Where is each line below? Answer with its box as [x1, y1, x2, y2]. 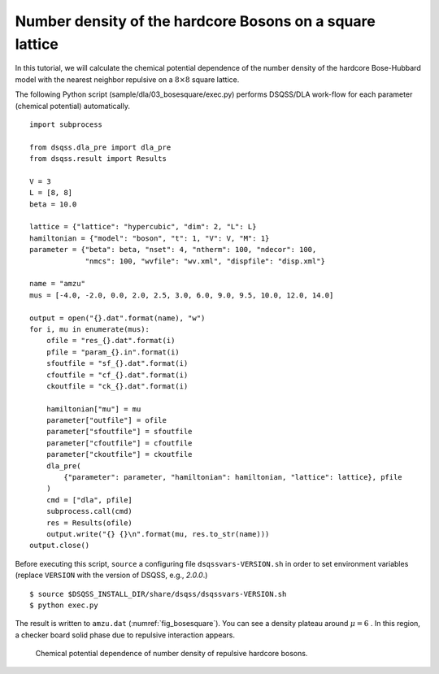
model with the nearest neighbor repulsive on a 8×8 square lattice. [15, 74, 240, 85]
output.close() [29, 541, 90, 550]
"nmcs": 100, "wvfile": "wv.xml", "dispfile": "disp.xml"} [85, 256, 325, 266]
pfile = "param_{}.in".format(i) [46, 347, 180, 357]
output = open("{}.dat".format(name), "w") [29, 313, 206, 323]
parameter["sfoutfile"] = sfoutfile [46, 427, 193, 437]
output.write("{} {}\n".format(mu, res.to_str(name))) [46, 529, 270, 538]
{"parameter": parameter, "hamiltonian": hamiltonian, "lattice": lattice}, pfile [63, 472, 402, 482]
